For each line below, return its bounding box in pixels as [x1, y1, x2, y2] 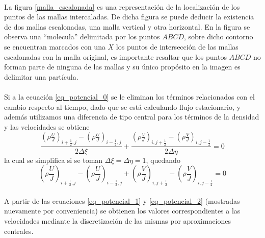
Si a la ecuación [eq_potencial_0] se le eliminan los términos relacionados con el [4, 91, 255, 102]
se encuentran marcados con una [4, 41, 105, 52]
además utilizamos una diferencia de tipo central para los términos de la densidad [4, 111, 259, 122]
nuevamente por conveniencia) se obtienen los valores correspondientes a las [4, 205, 241, 216]
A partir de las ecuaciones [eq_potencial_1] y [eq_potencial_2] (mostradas [4, 195, 240, 206]
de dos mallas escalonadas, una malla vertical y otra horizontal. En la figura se [4, 21, 250, 32]
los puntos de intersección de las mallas [116, 41, 238, 52]
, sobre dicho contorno [184, 31, 253, 42]
